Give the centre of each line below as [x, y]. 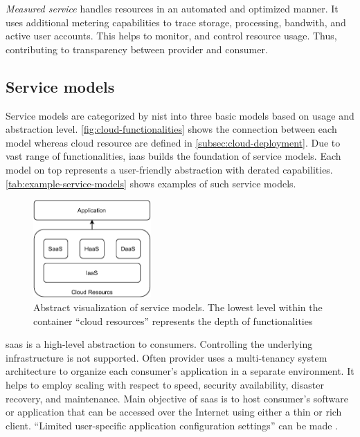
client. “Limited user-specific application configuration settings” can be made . [172, 425]
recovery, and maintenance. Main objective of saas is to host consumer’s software [177, 398]
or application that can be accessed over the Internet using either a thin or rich [174, 412]
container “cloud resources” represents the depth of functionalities [173, 320]
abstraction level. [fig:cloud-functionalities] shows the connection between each [171, 129]
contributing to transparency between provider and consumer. [137, 49]
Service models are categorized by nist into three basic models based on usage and [180, 115]
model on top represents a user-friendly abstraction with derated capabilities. [169, 169]
